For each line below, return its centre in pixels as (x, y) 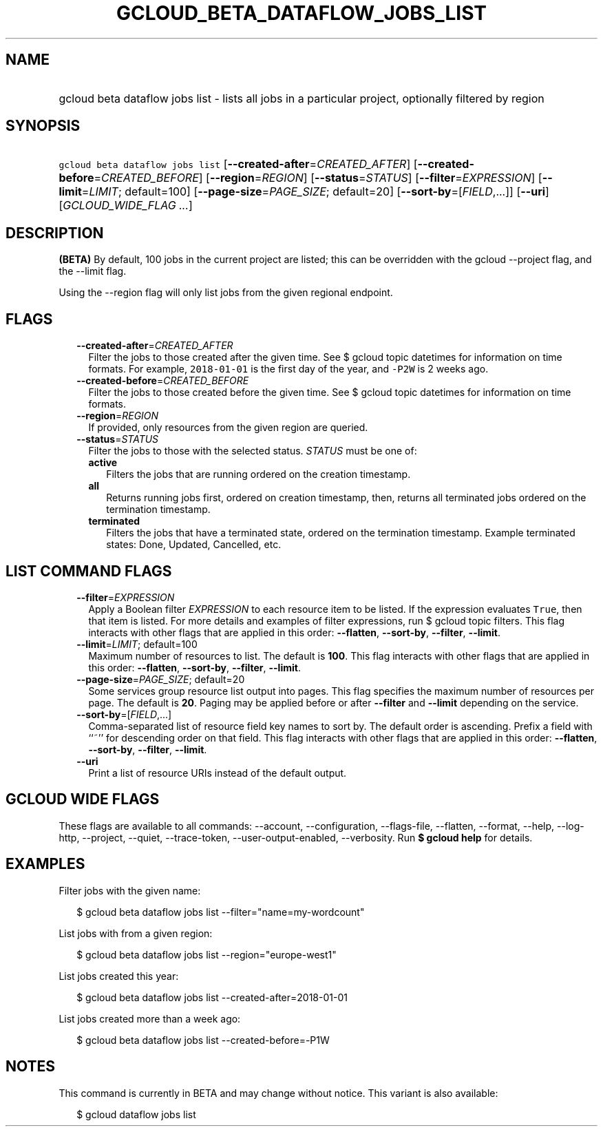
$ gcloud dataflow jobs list (136, 1114)
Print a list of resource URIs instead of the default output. (218, 773)
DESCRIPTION (55, 233)
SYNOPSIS (43, 126)
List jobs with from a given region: (136, 933)
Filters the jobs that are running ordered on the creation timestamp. (258, 474)
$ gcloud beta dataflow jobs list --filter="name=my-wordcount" (221, 912)
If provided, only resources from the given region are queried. (228, 428)
